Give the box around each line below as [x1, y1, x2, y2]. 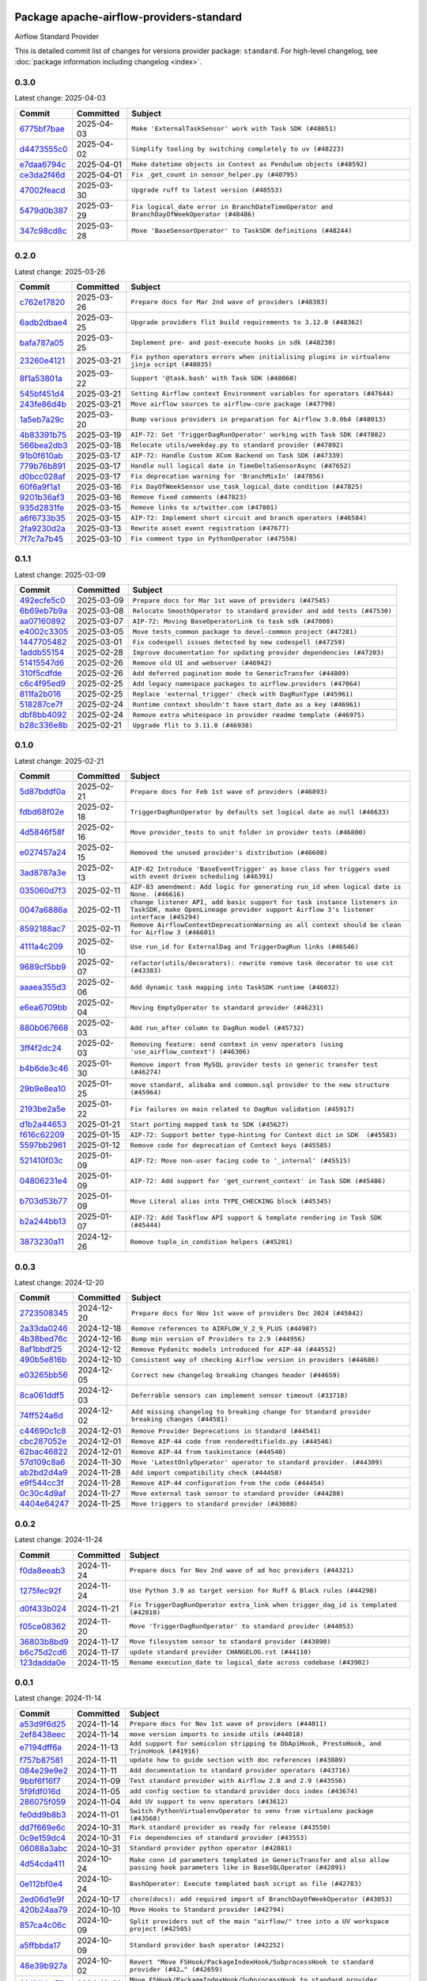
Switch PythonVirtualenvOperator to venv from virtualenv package [129, 1807, 374, 1815]
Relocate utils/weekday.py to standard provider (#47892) [130, 441, 344, 449]
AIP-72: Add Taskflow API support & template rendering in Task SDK [130, 1213, 383, 1222]
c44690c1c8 [19, 1426, 66, 1437]
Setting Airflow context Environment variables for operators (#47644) [130, 389, 395, 398]
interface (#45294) [130, 913, 201, 922]
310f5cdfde [19, 668, 62, 679]
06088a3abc [19, 1842, 68, 1853]
